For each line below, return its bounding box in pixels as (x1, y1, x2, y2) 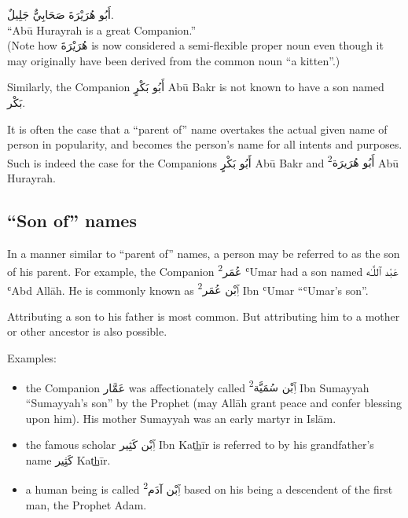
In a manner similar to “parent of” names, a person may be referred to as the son (7, 244, 400, 261)
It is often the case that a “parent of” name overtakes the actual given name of (7, 120, 388, 137)
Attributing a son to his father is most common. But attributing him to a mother (7, 307, 400, 324)
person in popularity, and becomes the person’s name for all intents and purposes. (7, 136, 402, 152)
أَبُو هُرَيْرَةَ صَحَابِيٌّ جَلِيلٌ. (7, 6, 114, 22)
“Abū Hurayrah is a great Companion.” (7, 21, 197, 38)
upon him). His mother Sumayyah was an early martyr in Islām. (25, 410, 336, 426)
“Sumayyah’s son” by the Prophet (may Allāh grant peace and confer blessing (25, 394, 402, 410)
